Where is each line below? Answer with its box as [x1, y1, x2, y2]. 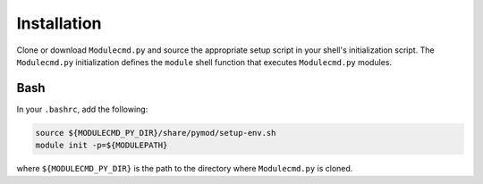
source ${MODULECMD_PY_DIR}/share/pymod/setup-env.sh [35, 128, 276, 138]
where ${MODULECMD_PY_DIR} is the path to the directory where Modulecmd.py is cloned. [16, 163, 353, 174]
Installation [16, 13, 102, 33]
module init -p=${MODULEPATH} [35, 140, 168, 151]
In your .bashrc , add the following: [16, 104, 148, 114]
